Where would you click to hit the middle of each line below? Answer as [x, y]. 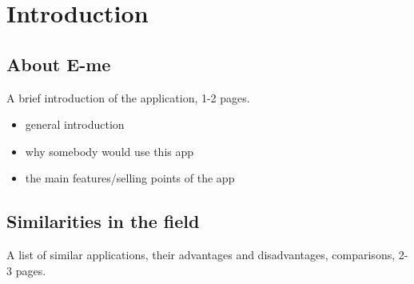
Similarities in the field [103, 221]
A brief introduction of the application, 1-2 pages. [128, 97]
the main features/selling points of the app [130, 178]
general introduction [75, 124]
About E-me [59, 64]
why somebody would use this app [109, 151]
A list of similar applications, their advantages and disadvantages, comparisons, [201, 255]
